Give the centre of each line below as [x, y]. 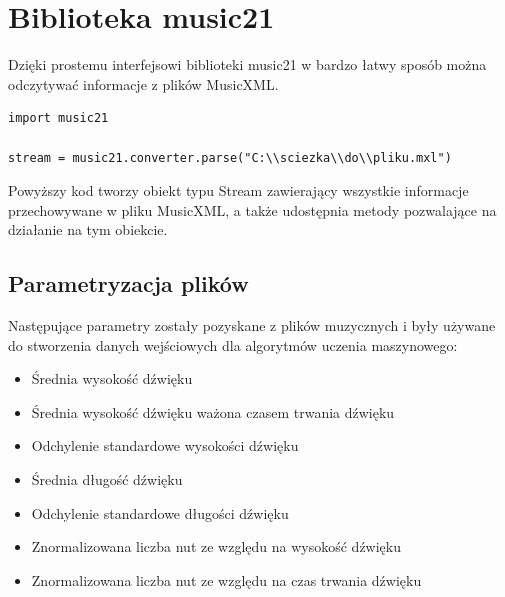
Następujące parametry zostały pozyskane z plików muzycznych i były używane [252, 325]
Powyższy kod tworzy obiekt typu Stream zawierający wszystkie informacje [238, 190]
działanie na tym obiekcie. [88, 229]
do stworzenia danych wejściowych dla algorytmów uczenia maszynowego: [233, 344]
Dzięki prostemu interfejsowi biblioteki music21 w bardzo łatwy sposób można [247, 64]
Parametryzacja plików [128, 283]
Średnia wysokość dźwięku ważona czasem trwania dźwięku [213, 411]
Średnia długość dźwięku [107, 479]
